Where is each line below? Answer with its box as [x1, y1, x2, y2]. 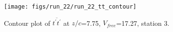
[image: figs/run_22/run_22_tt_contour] [4, 3, 137, 10]
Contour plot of [4, 18, 50, 28]
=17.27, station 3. [116, 18, 170, 28]
